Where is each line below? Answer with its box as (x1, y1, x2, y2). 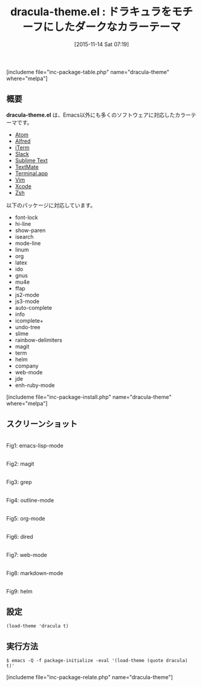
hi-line (15, 220, 31, 227)
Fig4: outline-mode (6, 496, 54, 504)
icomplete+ (15, 316, 44, 324)
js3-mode (15, 298, 40, 305)
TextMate (15, 163, 39, 170)
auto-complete (15, 304, 53, 311)
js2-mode (15, 291, 39, 298)
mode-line (15, 239, 41, 247)
